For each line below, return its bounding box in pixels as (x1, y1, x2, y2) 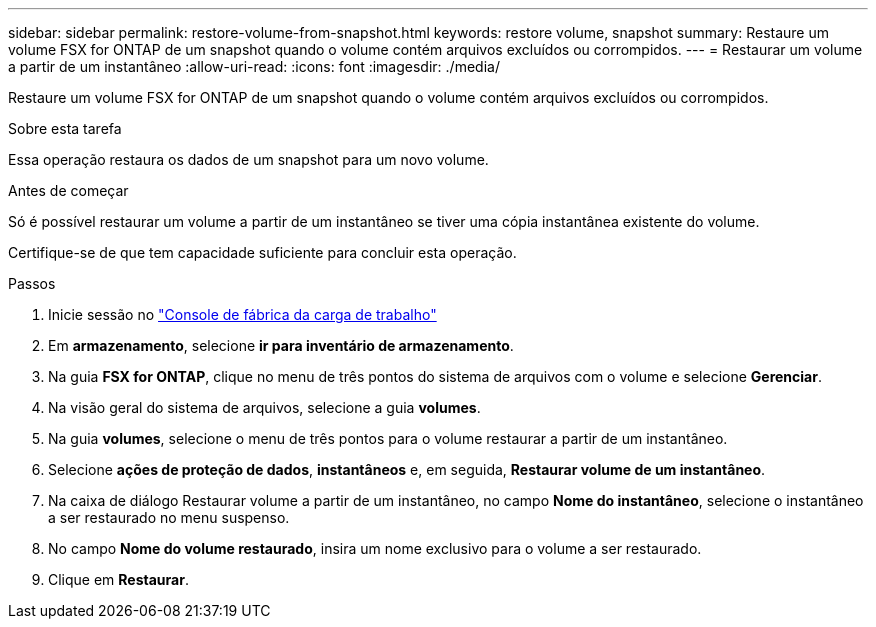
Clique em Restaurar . (48, 571, 189, 588)
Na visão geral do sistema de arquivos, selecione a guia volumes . (48, 399, 481, 416)
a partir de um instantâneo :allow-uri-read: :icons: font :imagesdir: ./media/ (8, 58, 500, 75)
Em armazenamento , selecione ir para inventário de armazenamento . (48, 337, 514, 354)
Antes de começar (8, 182, 129, 199)
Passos (8, 275, 56, 292)
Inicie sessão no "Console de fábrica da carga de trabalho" (48, 306, 437, 323)
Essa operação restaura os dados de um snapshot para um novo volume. (8, 151, 489, 168)
